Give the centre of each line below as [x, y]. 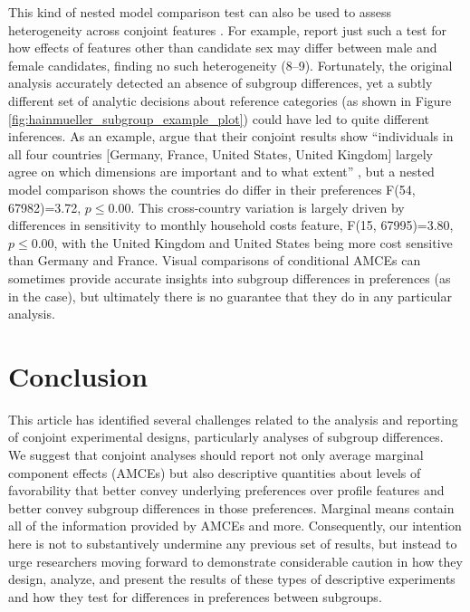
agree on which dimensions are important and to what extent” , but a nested [221, 172]
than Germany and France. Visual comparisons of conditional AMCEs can [215, 260]
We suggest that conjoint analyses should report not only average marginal [216, 454]
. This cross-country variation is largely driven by [268, 207]
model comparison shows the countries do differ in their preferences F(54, [212, 189]
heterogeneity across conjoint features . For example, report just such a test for [227, 29]
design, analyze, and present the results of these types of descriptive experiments [232, 579]
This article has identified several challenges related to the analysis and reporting [233, 419]
